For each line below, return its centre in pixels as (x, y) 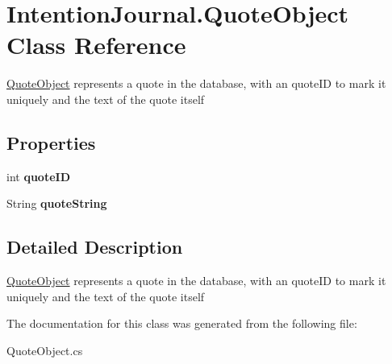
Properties (51, 142)
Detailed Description (95, 247)
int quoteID (38, 176)
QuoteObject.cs (45, 350)
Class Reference (96, 45)
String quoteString (57, 203)
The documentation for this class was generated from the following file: (182, 323)
